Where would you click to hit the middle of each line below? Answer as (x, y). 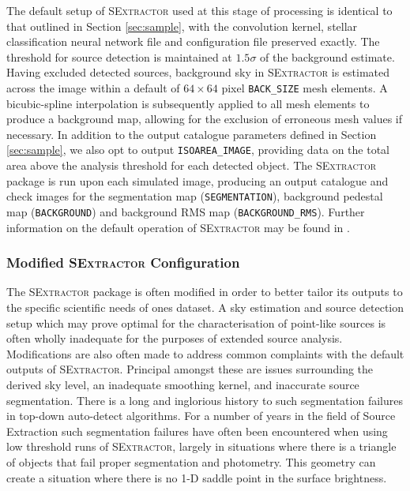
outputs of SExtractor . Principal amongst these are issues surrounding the (190, 369)
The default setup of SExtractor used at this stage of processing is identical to (199, 10)
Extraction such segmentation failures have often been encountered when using (197, 431)
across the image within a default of (93, 87)
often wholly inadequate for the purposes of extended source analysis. (175, 338)
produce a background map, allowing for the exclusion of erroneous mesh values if (205, 119)
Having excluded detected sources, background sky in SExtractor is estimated (198, 72)
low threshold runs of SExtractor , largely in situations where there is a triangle (201, 446)
